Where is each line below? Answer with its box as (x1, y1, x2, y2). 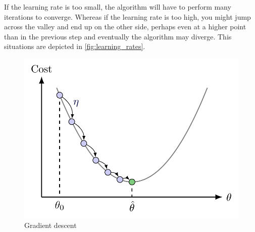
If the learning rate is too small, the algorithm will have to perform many (4, 2, 231, 12)
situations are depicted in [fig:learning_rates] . (4, 41, 145, 52)
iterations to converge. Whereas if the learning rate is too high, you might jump (4, 11, 251, 22)
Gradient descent (24, 219, 77, 230)
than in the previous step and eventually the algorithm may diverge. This (4, 31, 232, 41)
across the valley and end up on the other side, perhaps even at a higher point (4, 21, 246, 32)
